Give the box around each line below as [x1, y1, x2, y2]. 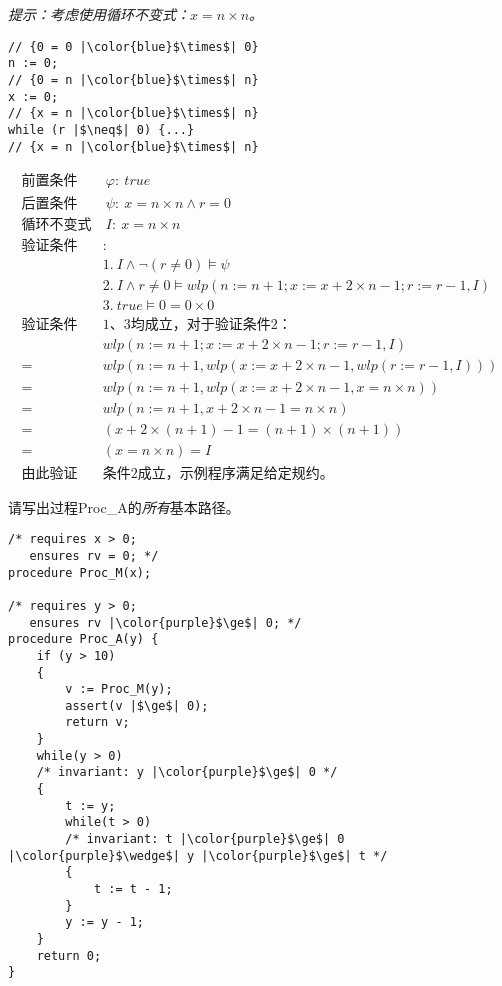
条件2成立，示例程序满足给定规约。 [102, 466, 334, 481]
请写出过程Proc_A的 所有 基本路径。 [8, 496, 240, 517]
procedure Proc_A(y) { [8, 632, 159, 647]
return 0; [36, 948, 102, 963]
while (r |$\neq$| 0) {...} [8, 122, 195, 137]
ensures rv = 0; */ [29, 548, 159, 563]
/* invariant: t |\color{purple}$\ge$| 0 [65, 832, 345, 847]
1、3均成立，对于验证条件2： [102, 318, 292, 333]
